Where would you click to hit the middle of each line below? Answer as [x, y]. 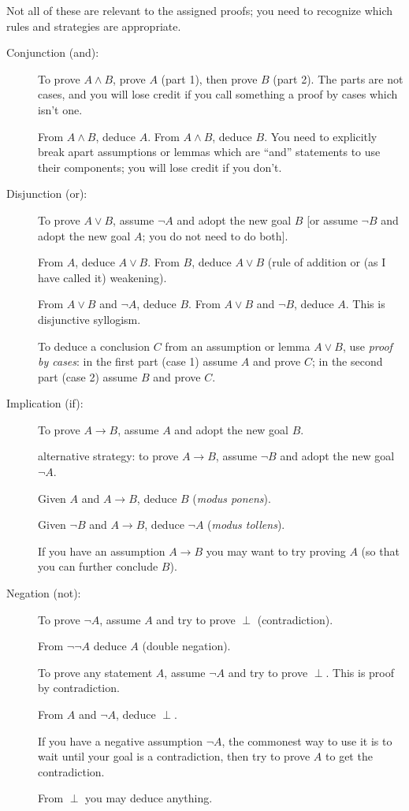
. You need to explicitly [321, 136]
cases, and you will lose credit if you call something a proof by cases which [218, 94]
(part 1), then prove [209, 78]
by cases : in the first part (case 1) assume [138, 361]
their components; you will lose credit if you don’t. [160, 167]
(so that [380, 551]
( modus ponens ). [232, 498]
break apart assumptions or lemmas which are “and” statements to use [209, 152]
